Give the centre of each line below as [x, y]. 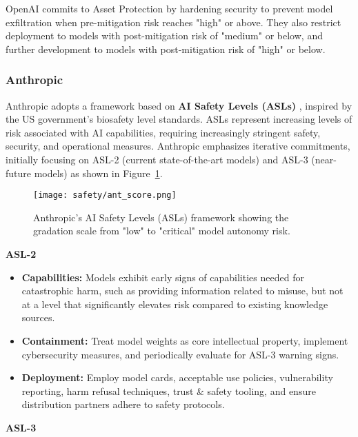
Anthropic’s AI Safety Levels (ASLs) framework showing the [161, 217]
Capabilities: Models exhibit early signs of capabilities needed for [163, 277]
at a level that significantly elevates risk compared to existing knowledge [175, 304]
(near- [324, 159]
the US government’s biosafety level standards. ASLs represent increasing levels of [179, 119]
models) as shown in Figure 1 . [98, 173]
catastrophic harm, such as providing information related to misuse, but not [182, 291]
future [19, 173]
